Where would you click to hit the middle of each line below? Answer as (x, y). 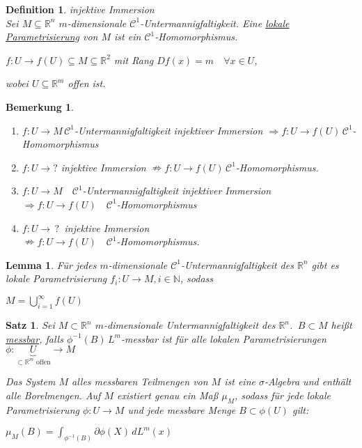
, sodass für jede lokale (282, 395)
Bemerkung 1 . (40, 106)
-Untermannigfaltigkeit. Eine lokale (215, 23)
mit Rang (134, 60)
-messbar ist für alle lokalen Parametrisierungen (223, 338)
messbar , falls (34, 338)
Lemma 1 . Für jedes (51, 264)
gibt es (325, 264)
